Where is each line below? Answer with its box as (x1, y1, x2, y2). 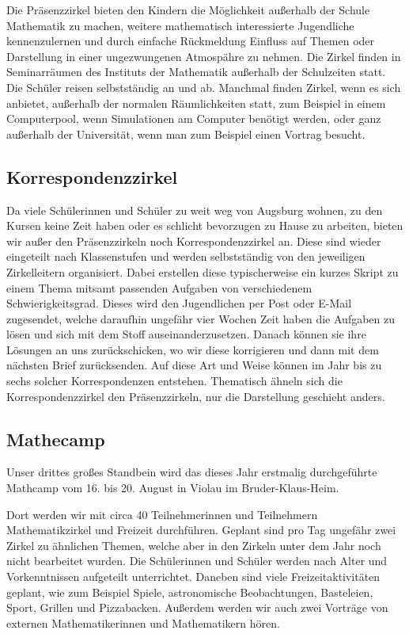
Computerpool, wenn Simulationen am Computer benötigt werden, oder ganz (6, 110, 381, 127)
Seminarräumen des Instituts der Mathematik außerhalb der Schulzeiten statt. (6, 63, 386, 80)
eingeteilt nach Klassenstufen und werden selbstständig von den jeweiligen (6, 248, 365, 265)
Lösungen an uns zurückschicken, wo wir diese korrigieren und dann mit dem (6, 341, 379, 357)
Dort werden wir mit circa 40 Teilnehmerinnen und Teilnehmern (6, 506, 318, 522)
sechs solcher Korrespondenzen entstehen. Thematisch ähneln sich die (6, 372, 343, 389)
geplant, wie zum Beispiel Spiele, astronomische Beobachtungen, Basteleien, (6, 583, 373, 600)
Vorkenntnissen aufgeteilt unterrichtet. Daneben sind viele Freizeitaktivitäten (6, 568, 381, 585)
